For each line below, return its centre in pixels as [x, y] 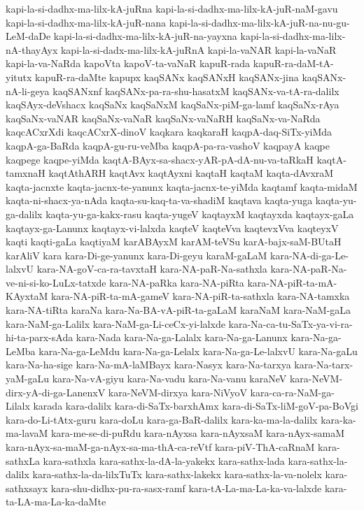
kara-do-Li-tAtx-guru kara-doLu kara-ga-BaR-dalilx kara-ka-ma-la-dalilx [162, 419]
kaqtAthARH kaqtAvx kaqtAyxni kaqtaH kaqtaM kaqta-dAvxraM [191, 173]
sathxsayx [27, 488]
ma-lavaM [27, 433]
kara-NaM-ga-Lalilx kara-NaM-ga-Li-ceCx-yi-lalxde [115, 323]
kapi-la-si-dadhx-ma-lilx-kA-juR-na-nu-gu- [259, 22]
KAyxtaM [27, 296]
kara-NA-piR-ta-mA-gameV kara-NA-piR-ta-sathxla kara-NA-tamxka [200, 296]
